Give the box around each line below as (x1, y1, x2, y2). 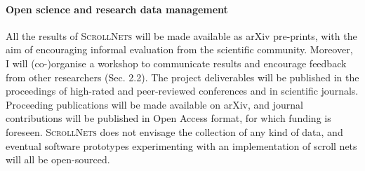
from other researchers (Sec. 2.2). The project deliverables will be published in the (6, 69, 359, 84)
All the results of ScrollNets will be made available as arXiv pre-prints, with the (6, 28, 357, 43)
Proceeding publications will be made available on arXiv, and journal (6, 97, 303, 111)
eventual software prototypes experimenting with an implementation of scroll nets (6, 138, 357, 153)
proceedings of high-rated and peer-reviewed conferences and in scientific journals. (6, 83, 359, 98)
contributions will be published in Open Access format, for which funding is (6, 111, 331, 125)
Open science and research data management (6, 1, 228, 16)
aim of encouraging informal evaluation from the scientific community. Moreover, (6, 42, 353, 57)
